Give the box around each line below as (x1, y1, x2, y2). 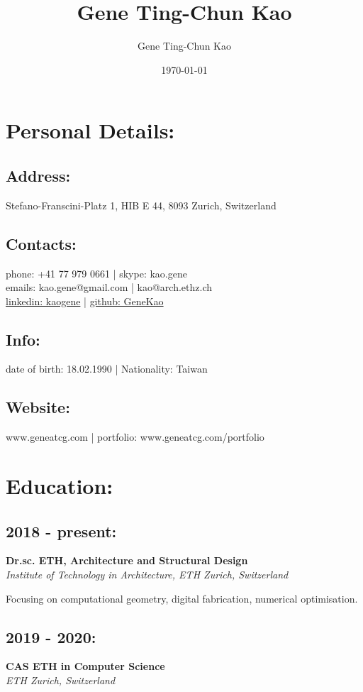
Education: (6, 471, 113, 500)
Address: (6, 164, 71, 186)
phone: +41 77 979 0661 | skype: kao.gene (6, 265, 187, 280)
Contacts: (6, 232, 77, 254)
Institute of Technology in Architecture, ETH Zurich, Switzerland (6, 567, 289, 582)
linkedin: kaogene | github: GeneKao (6, 293, 164, 308)
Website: (6, 396, 70, 418)
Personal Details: (6, 116, 175, 145)
